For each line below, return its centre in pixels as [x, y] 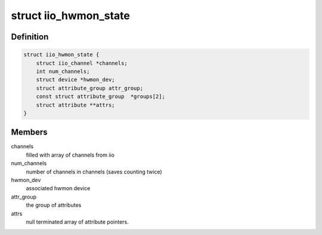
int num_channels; [63, 71]
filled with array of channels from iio [70, 155]
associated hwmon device [58, 188]
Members [29, 132]
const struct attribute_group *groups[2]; [100, 97]
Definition [30, 37]
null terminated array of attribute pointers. [78, 222]
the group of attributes [54, 205]
